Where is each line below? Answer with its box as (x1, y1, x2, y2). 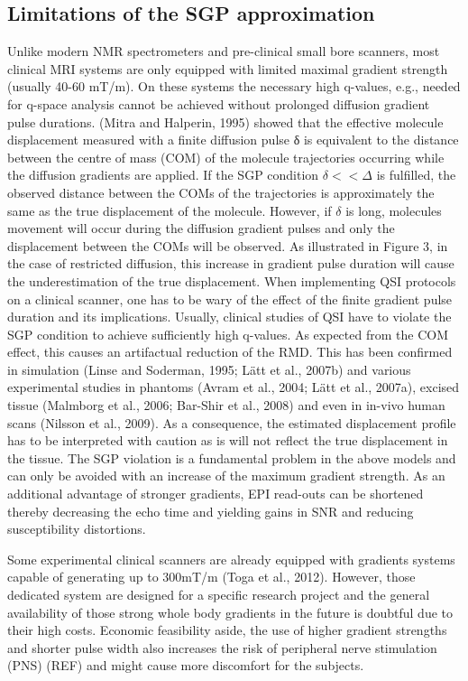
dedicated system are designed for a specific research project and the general (7, 585, 430, 604)
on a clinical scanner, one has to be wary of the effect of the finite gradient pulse (7, 289, 453, 308)
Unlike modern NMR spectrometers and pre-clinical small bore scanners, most (7, 42, 440, 61)
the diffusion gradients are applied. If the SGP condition (7, 165, 319, 184)
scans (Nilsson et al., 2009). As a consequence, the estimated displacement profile (7, 413, 456, 432)
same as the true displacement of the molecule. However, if (7, 201, 332, 219)
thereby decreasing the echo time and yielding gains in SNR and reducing (7, 501, 414, 520)
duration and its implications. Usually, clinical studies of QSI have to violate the (7, 307, 452, 326)
